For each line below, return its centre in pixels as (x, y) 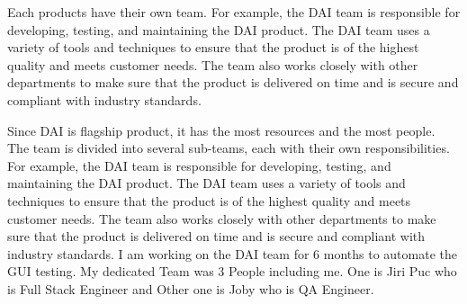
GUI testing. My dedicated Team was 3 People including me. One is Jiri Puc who (232, 271)
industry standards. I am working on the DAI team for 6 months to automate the (232, 253)
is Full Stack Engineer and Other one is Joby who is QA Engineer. (191, 288)
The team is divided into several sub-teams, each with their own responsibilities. (229, 148)
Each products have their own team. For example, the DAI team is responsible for (234, 12)
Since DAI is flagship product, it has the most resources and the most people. (221, 130)
